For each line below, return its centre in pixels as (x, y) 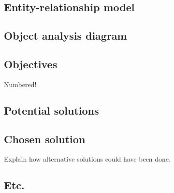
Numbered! (20, 84)
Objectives (31, 64)
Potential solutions (51, 110)
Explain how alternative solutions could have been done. (87, 159)
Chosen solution (45, 139)
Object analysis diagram (65, 36)
